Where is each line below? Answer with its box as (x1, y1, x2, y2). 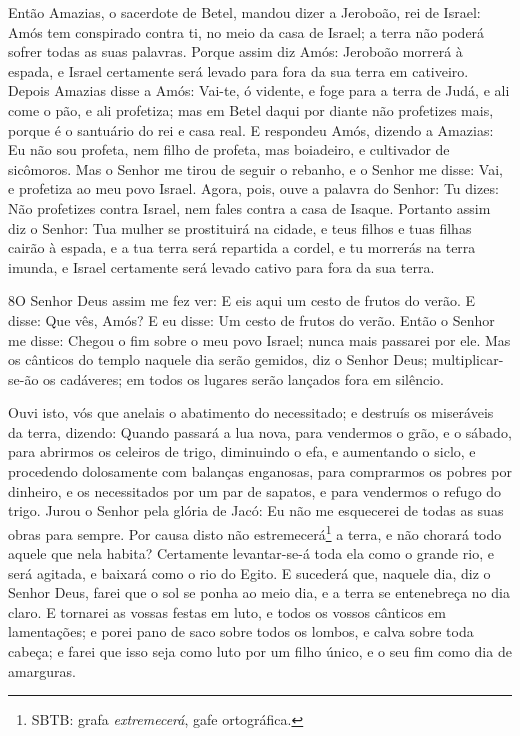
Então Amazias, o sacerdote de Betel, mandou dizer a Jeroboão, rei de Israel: (8, 2, 481, 22)
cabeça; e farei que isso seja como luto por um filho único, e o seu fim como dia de (8, 641, 512, 662)
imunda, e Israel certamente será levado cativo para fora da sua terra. (8, 256, 435, 277)
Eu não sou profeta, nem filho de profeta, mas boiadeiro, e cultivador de (8, 139, 450, 160)
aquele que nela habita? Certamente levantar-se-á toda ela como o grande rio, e (8, 543, 494, 564)
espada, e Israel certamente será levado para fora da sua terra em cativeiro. (8, 60, 469, 81)
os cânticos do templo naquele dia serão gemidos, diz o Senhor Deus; (8, 349, 428, 370)
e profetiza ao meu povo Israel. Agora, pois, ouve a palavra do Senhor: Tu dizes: (8, 178, 499, 199)
